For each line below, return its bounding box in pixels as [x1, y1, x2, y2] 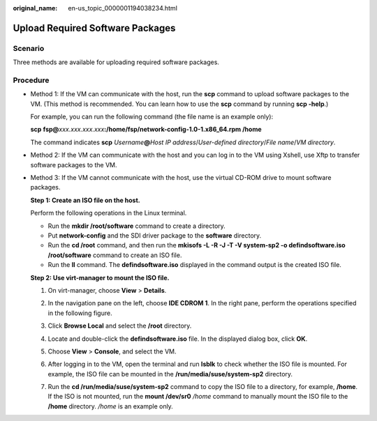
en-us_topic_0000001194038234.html [68, 4, 178, 12]
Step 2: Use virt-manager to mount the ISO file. [30, 273, 170, 282]
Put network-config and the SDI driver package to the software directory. [47, 231, 262, 240]
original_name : [13, 4, 58, 12]
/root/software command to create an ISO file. [47, 251, 182, 259]
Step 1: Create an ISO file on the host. [30, 196, 141, 204]
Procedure [13, 75, 50, 85]
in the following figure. [47, 309, 112, 317]
